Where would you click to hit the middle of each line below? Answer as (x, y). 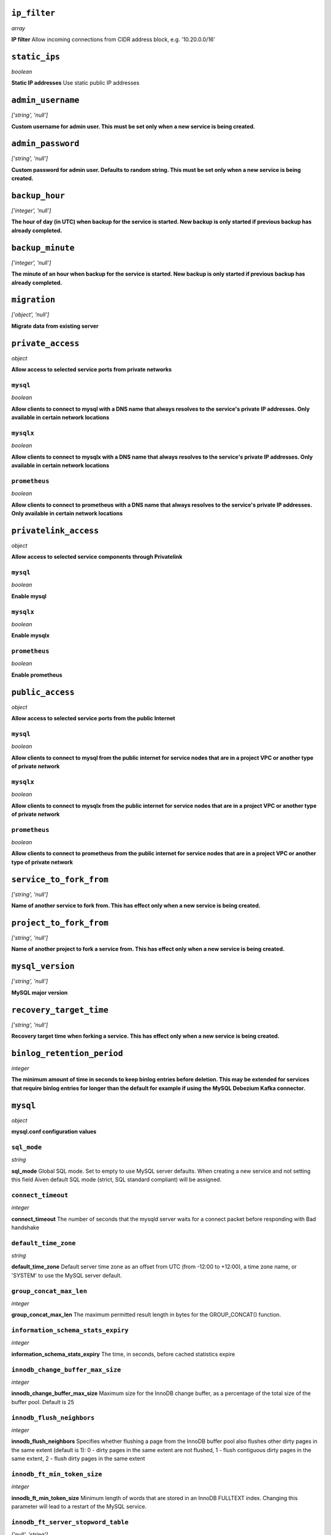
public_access (43, 692)
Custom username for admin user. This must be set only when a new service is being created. (133, 126)
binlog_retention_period (67, 1053)
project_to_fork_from (60, 923)
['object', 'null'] (30, 315)
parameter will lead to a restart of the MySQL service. (79, 1507)
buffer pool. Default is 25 (43, 1402)
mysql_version (43, 966)
